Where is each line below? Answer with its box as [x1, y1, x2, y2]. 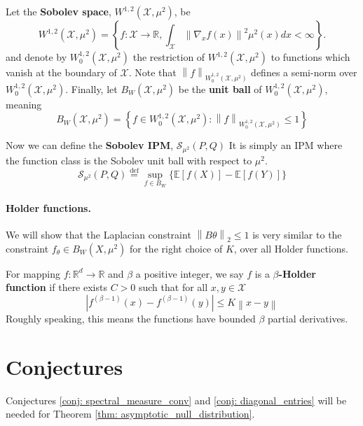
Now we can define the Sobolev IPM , [6, 138, 174, 152]
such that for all [138, 280, 208, 294]
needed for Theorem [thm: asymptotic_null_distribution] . [6, 406, 255, 421]
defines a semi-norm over [251, 65, 357, 79]
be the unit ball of [178, 81, 262, 96]
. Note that [128, 65, 177, 79]
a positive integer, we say [135, 266, 244, 281]
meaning [6, 97, 42, 111]
